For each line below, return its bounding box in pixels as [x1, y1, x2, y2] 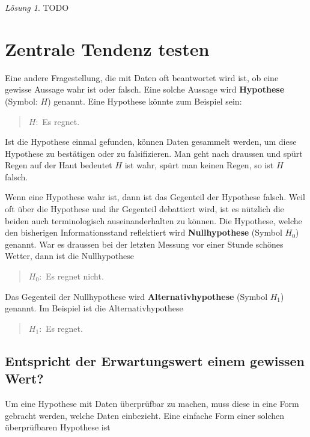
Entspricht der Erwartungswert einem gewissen [5, 351, 305, 370]
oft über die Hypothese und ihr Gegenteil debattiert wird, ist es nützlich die [5, 203, 284, 215]
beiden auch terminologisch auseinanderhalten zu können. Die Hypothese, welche [5, 214, 302, 227]
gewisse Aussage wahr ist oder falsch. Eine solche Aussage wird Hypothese [5, 83, 285, 96]
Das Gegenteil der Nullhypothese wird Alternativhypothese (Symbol [5, 290, 268, 302]
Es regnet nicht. [46, 270, 104, 283]
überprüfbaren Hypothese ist [5, 421, 111, 433]
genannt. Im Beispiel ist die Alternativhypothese [5, 302, 183, 314]
